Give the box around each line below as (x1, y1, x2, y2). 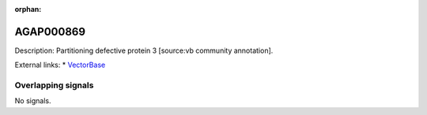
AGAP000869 (14, 24, 86, 39)
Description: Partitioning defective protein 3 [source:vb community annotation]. (14, 46, 274, 55)
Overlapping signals (14, 80, 94, 91)
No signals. (14, 96, 51, 106)
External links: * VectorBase (14, 60, 106, 70)
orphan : (14, 5, 42, 13)
